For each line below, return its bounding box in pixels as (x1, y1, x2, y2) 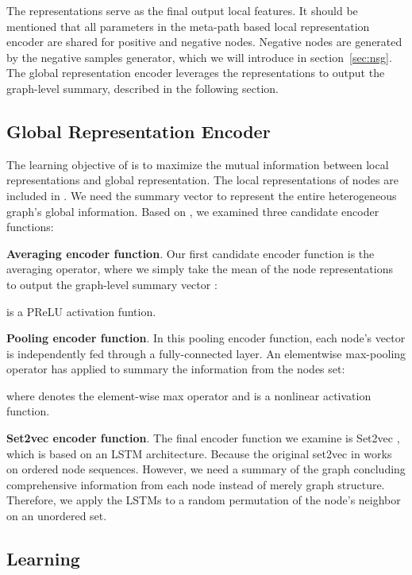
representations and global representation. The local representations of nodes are (6, 172, 399, 188)
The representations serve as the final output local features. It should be (6, 2, 358, 18)
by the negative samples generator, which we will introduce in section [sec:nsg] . (6, 48, 392, 65)
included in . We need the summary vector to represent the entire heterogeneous (6, 187, 397, 203)
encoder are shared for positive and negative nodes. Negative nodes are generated (6, 33, 402, 50)
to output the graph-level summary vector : (6, 276, 218, 292)
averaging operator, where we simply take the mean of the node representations (6, 260, 393, 277)
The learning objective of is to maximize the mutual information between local (6, 156, 389, 172)
